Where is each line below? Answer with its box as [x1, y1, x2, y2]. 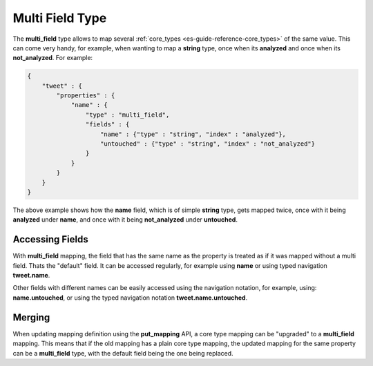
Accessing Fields [12, 233, 89, 245]
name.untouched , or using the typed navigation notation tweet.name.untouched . [12, 293, 248, 302]
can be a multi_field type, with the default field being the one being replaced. [12, 349, 234, 357]
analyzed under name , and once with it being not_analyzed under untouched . [12, 215, 238, 224]
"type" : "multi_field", [85, 110, 170, 119]
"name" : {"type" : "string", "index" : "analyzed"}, [100, 130, 287, 138]
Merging [12, 311, 50, 323]
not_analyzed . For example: [12, 54, 93, 62]
